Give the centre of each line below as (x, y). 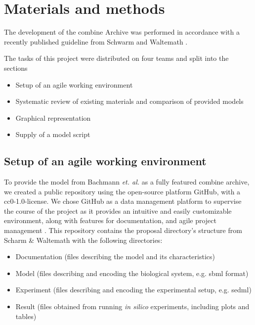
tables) (26, 316)
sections (16, 68)
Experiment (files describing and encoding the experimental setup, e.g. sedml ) (133, 290)
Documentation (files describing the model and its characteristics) (115, 256)
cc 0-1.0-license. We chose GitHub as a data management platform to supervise (123, 201)
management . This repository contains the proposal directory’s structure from (123, 230)
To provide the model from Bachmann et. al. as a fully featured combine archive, (127, 182)
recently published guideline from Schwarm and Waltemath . (96, 41)
